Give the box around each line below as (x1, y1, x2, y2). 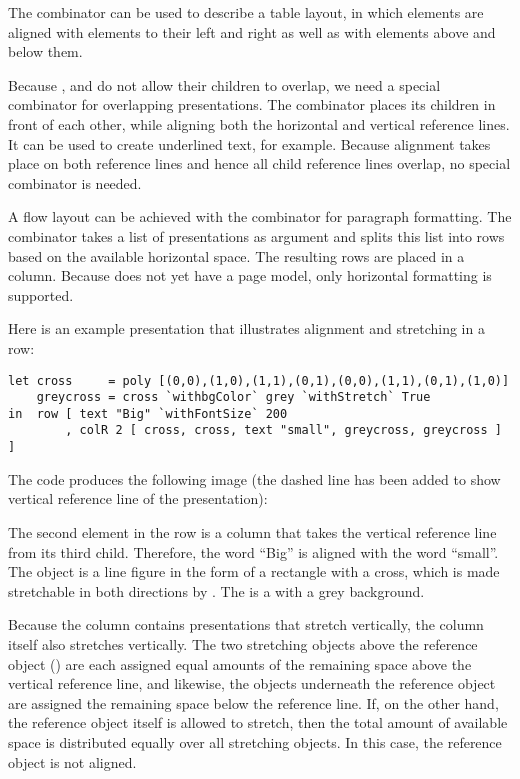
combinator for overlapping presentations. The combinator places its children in (8, 94, 496, 115)
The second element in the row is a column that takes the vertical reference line (8, 521, 497, 542)
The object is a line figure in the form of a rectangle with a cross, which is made (8, 561, 500, 582)
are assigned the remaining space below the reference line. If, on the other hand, (8, 692, 499, 713)
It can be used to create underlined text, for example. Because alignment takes (8, 133, 491, 154)
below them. (8, 41, 83, 62)
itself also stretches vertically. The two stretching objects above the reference (8, 633, 478, 654)
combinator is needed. (8, 172, 142, 193)
